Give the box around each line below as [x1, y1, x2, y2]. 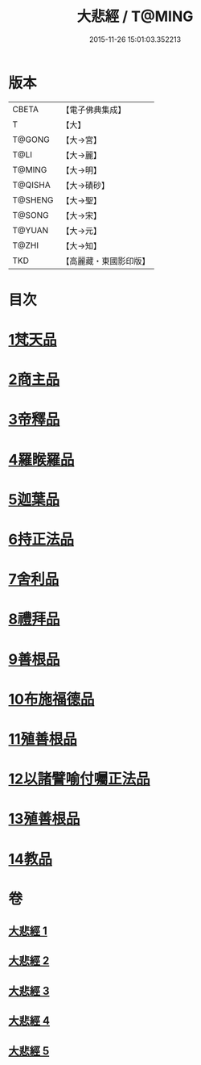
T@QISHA [12, 179, 51, 190]
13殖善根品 [8, 810, 80, 828]
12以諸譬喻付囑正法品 [8, 770, 150, 788]
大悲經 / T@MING [76, 7, 194, 26]
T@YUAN [12, 224, 49, 236]
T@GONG [12, 134, 50, 145]
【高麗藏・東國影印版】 [61, 255, 150, 266]
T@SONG [12, 209, 50, 220]
